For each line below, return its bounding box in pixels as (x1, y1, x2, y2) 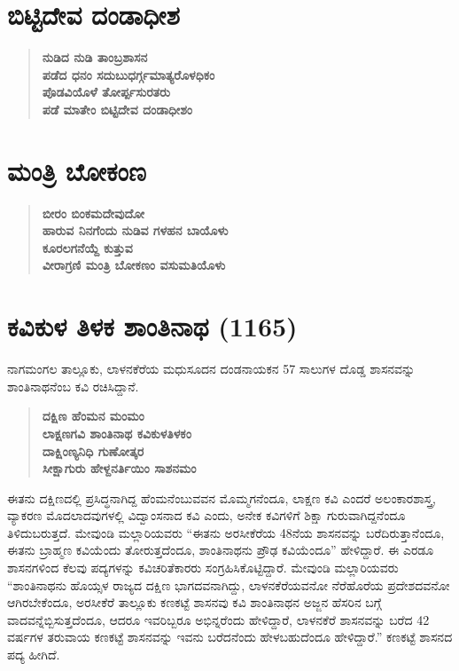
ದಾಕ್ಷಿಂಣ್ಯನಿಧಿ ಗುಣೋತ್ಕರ (42, 441, 144, 460)
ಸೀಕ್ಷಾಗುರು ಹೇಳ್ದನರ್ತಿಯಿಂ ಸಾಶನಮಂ (42, 459, 197, 478)
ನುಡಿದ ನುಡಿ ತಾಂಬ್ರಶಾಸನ (42, 48, 148, 67)
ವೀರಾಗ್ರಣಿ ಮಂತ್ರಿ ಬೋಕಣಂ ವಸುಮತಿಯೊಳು (42, 256, 226, 274)
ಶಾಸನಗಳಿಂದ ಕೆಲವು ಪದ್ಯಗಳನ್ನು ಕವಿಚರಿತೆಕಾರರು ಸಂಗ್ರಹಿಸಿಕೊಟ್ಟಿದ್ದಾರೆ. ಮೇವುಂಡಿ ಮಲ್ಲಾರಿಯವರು (7, 558, 399, 577)
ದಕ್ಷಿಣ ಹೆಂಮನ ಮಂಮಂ (42, 407, 144, 425)
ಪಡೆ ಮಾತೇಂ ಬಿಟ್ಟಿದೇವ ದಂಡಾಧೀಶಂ (42, 99, 193, 118)
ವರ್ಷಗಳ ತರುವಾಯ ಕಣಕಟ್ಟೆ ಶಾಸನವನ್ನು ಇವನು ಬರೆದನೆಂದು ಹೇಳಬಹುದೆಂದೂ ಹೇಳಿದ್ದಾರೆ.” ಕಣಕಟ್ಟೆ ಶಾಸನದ (7, 628, 453, 646)
